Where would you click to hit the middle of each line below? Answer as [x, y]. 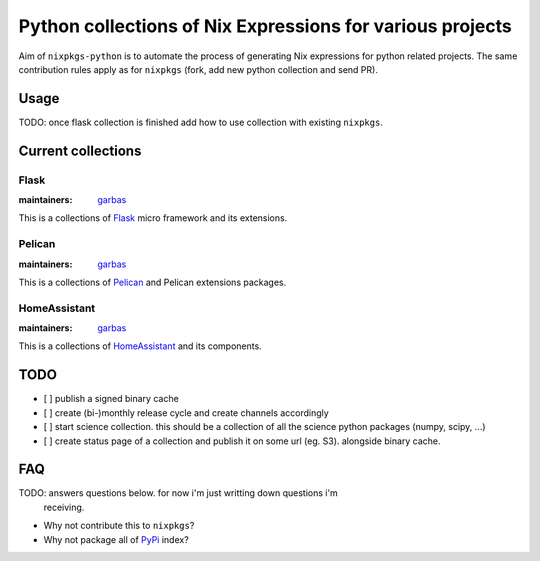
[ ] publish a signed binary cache [111, 399]
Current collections [80, 150]
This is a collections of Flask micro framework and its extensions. [153, 218]
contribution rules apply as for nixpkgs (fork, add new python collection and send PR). [198, 69]
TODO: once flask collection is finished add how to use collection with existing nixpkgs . [201, 122]
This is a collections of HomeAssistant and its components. [140, 346]
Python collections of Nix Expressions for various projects [265, 26]
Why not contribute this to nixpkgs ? [119, 526]
